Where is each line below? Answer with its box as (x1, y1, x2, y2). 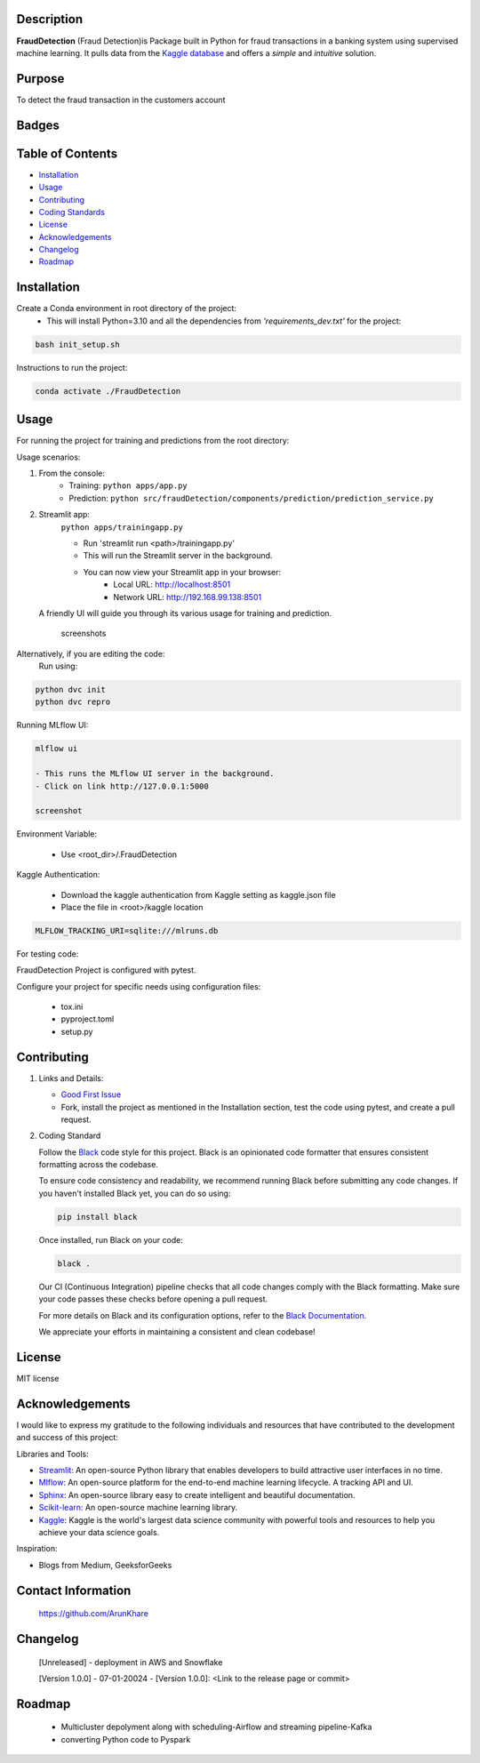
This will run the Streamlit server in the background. (83, 550, 273, 561)
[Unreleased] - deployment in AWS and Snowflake (38, 1656, 223, 1667)
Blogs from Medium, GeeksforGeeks (38, 1559, 172, 1570)
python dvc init (35, 685, 107, 695)
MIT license (16, 1373, 60, 1383)
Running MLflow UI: (16, 720, 89, 731)
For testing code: (16, 948, 79, 959)
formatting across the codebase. (38, 1159, 159, 1170)
